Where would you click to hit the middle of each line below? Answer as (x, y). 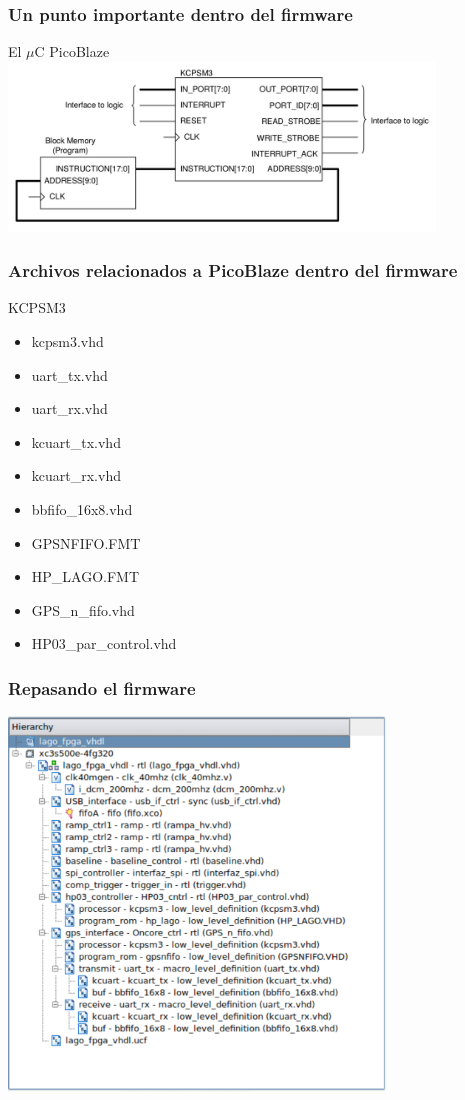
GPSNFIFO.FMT (86, 542)
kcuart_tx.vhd (76, 441)
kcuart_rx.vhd (76, 475)
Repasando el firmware (102, 687)
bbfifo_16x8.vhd (82, 509)
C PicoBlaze (72, 51)
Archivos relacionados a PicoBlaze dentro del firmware (233, 270)
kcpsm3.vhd (67, 341)
